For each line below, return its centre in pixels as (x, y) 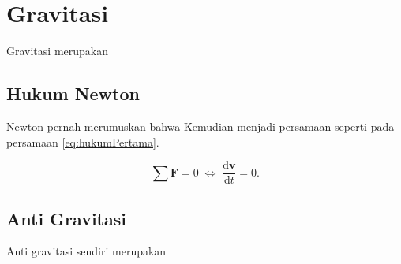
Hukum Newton (73, 93)
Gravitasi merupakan (57, 51)
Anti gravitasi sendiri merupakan (86, 251)
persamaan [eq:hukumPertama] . (83, 141)
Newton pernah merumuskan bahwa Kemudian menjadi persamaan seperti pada (200, 126)
